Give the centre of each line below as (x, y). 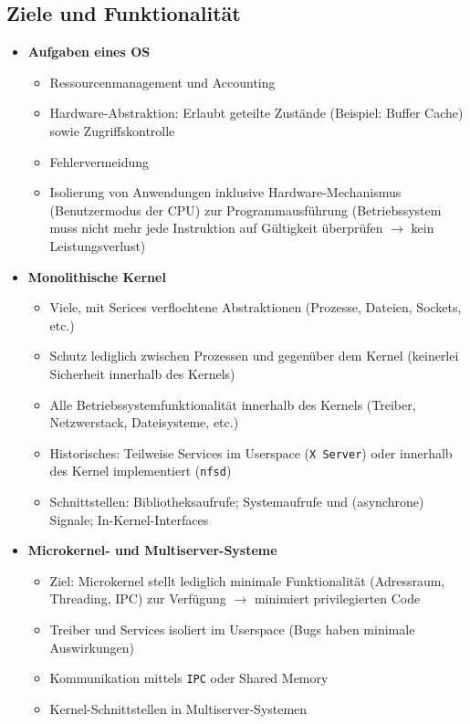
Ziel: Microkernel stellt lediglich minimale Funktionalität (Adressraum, (247, 580)
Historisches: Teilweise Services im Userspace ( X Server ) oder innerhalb (251, 452)
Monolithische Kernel (97, 276)
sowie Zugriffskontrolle (112, 130)
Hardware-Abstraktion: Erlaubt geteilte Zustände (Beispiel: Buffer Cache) (256, 113)
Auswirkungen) (92, 647)
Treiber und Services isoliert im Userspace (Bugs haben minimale (232, 629)
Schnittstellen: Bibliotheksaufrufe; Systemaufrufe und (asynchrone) (237, 502)
